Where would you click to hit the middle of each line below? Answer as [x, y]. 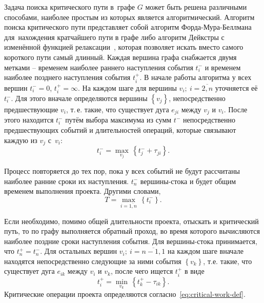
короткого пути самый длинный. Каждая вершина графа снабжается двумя [120, 57]
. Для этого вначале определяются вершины [79, 98]
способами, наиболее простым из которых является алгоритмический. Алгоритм [129, 17]
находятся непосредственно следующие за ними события [93, 261]
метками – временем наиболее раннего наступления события [99, 67]
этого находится [29, 120]
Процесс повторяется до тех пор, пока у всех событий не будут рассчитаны [122, 170]
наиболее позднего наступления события [67, 77]
